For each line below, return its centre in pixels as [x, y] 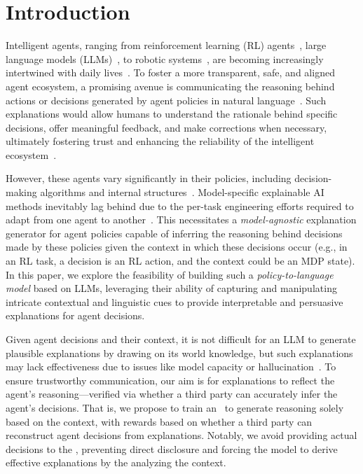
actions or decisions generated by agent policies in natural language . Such [166, 100]
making [21, 192]
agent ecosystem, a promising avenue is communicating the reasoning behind [170, 86]
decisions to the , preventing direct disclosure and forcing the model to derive [172, 448]
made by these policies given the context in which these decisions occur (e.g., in [177, 247]
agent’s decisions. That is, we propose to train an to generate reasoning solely [175, 407]
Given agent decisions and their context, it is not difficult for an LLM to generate [181, 339]
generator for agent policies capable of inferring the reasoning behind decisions [174, 233]
